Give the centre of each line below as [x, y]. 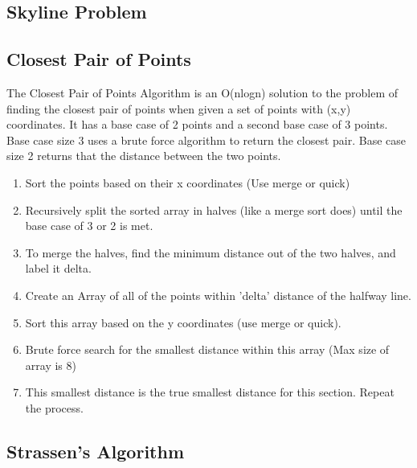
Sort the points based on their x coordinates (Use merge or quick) [188, 182]
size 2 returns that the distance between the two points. [144, 156]
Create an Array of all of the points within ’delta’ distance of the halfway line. [218, 295]
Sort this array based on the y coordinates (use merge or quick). [183, 322]
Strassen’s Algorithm [96, 451]
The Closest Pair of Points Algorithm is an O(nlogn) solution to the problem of [202, 92]
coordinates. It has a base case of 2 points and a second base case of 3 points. [197, 124]
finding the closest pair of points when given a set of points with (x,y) [179, 108]
